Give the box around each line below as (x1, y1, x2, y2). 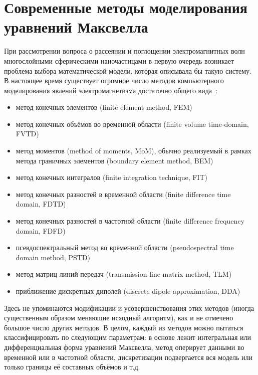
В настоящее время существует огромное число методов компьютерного (4, 75, 224, 86)
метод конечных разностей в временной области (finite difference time (16, 189, 231, 199)
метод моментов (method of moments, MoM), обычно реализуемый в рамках (16, 145, 251, 156)
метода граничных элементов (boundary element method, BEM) (16, 155, 213, 165)
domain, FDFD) (16, 225, 66, 236)
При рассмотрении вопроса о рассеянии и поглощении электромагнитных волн (4, 46, 245, 56)
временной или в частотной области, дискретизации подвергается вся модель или (4, 351, 252, 362)
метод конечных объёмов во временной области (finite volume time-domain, (16, 118, 249, 129)
